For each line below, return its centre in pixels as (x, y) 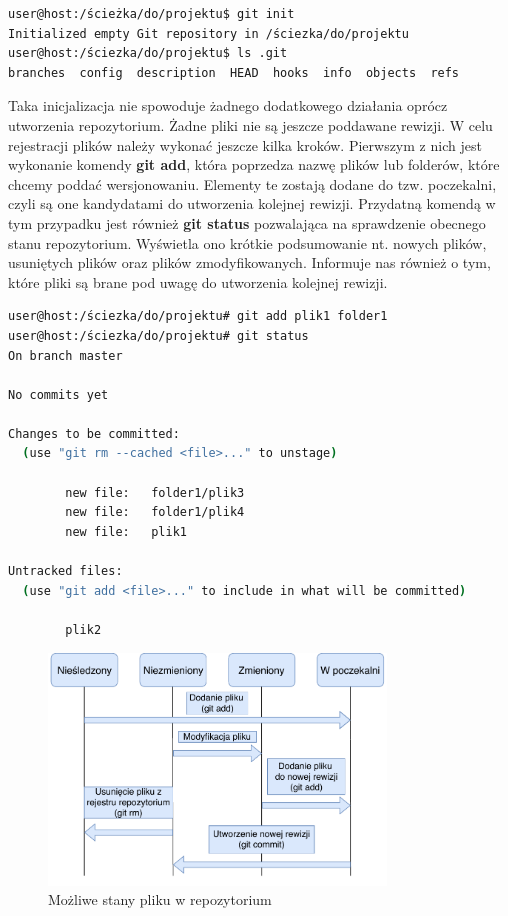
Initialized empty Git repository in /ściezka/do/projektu (208, 33)
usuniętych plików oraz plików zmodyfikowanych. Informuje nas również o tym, (249, 262)
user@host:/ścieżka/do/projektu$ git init (151, 14)
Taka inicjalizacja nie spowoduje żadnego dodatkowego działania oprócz (228, 105)
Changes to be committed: (94, 433)
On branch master (65, 355)
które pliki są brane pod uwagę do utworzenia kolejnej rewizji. (198, 281)
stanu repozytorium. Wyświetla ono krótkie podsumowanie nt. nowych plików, (247, 242)
